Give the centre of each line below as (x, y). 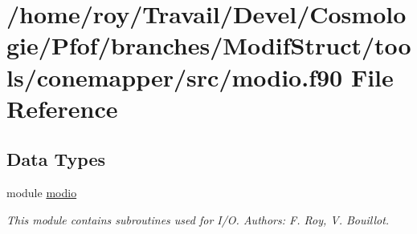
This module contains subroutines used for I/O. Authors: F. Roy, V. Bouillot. (198, 219)
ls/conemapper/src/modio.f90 (175, 77)
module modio (42, 193)
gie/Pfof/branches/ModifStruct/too (209, 45)
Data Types (56, 159)
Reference (62, 108)
